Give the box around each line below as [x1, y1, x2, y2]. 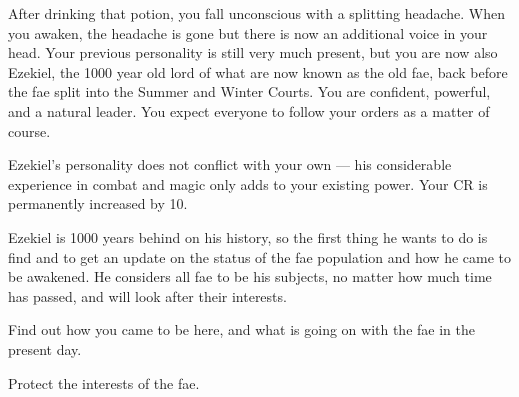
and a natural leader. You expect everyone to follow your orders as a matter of [8, 100, 490, 121]
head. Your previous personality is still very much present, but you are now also [8, 42, 498, 63]
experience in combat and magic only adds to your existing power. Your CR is [8, 173, 488, 194]
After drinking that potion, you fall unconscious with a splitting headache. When [8, 3, 505, 23]
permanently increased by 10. [8, 193, 188, 214]
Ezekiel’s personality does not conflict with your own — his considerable [8, 154, 452, 175]
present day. [8, 338, 82, 359]
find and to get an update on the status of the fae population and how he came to [8, 246, 512, 267]
